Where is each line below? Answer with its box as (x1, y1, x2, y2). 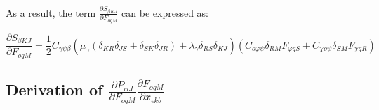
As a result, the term (6, 5, 96, 19)
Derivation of (6, 79, 103, 100)
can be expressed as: (121, 5, 208, 19)
